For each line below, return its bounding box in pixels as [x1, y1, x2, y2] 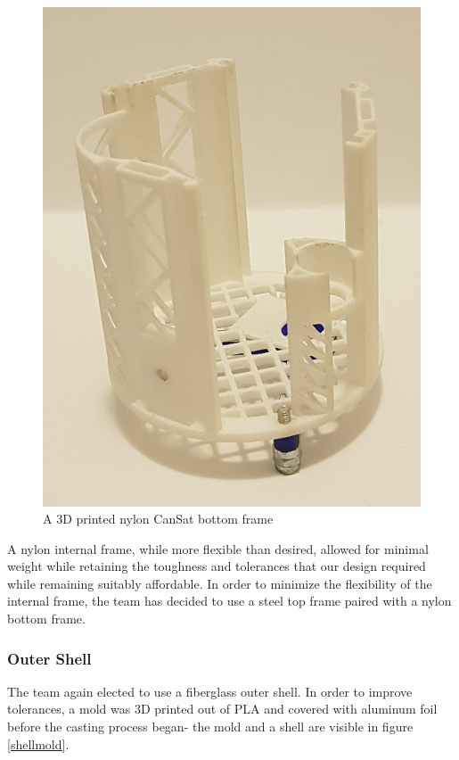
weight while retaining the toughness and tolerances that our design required [7, 557, 426, 575]
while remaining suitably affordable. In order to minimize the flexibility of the [7, 574, 432, 592]
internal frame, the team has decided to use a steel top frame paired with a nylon [7, 591, 452, 610]
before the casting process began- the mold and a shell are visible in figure [7, 717, 414, 736]
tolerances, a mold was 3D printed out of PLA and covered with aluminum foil [7, 699, 438, 718]
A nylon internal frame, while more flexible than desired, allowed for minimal [7, 539, 429, 558]
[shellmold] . [7, 734, 70, 753]
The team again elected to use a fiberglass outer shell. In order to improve [7, 682, 413, 700]
